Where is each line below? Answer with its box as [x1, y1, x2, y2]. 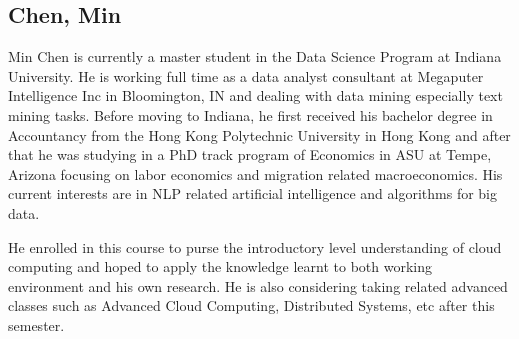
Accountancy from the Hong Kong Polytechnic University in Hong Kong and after [8, 124, 511, 145]
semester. [8, 314, 65, 335]
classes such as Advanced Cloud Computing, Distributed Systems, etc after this [8, 295, 495, 316]
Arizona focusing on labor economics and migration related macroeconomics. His [8, 163, 503, 184]
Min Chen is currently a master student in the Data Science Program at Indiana [8, 46, 502, 67]
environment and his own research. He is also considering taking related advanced [8, 275, 508, 296]
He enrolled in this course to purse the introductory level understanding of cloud [8, 236, 502, 257]
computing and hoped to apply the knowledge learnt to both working [8, 256, 433, 277]
